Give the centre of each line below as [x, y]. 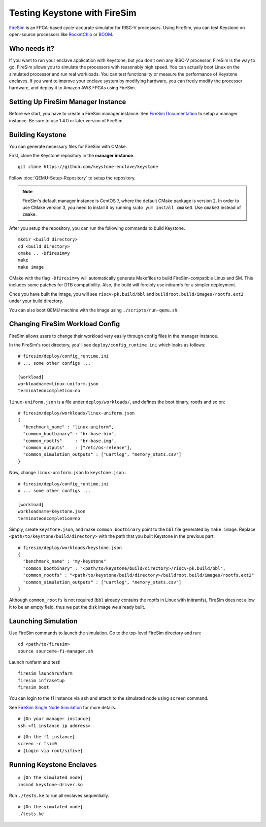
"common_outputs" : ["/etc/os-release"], [78, 448]
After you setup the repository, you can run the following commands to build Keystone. [97, 228]
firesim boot [33, 687]
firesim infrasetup [41, 680]
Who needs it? [32, 49]
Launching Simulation [43, 621]
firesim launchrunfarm [45, 673]
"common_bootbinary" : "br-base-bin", [70, 434]
